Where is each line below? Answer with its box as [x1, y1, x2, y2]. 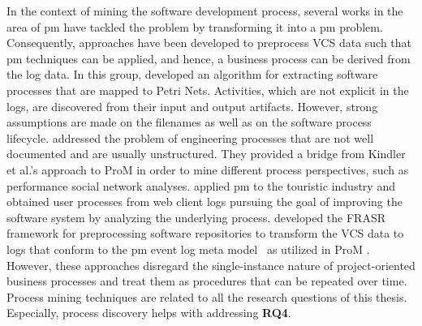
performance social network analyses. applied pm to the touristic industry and [6, 177, 395, 194]
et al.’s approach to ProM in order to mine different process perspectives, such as [6, 161, 409, 178]
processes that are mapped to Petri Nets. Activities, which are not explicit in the [6, 81, 409, 98]
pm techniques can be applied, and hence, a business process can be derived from [6, 49, 411, 66]
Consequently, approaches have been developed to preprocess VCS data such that [6, 34, 412, 51]
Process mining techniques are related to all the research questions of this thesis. [6, 288, 407, 305]
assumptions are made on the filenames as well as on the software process [6, 114, 372, 131]
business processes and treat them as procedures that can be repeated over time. [6, 272, 407, 290]
